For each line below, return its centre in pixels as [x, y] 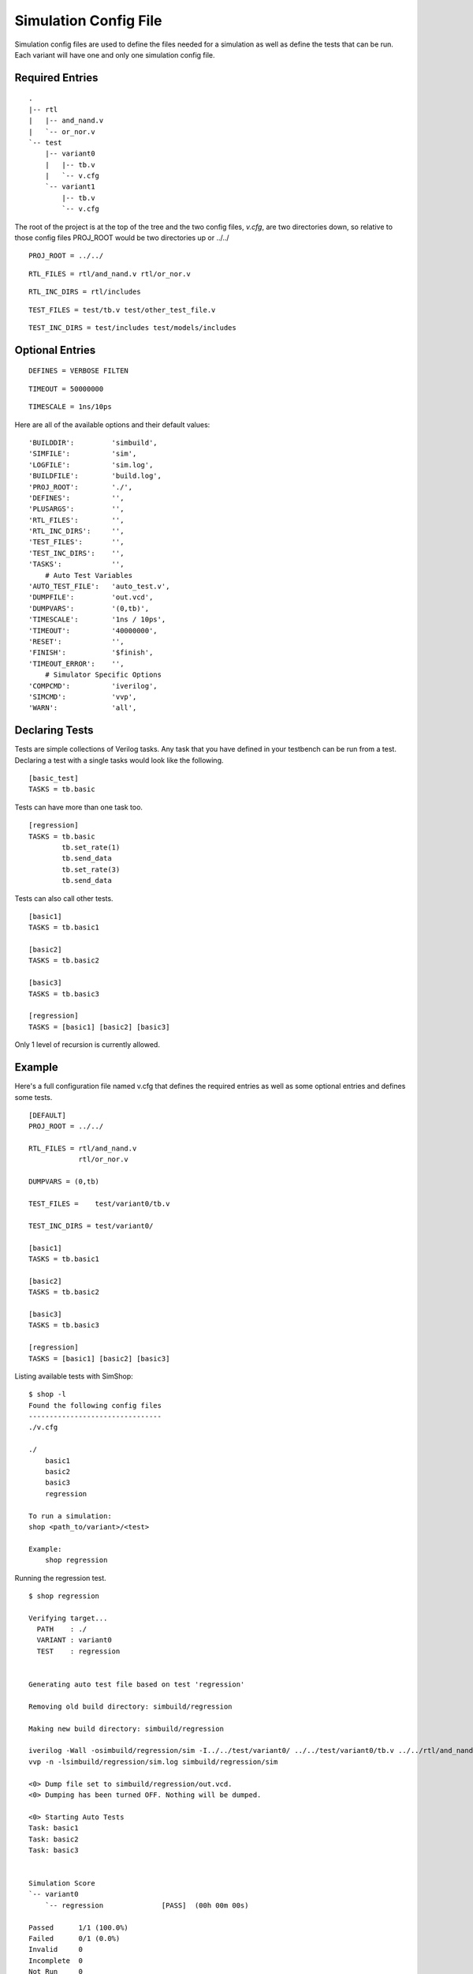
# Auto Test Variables [89, 575]
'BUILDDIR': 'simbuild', [93, 443]
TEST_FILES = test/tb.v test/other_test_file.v [122, 310]
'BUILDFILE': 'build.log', [95, 476]
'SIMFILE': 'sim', [83, 454]
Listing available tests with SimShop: [74, 1376]
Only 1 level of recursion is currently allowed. [88, 1045]
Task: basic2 [54, 1839]
